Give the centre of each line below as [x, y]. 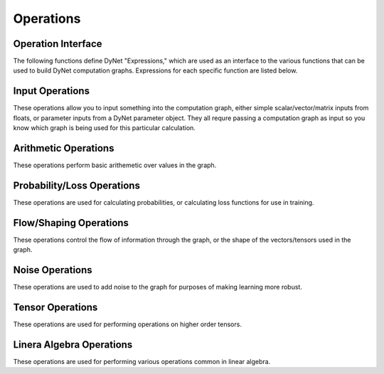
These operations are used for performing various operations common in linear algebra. [142, 361]
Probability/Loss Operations [76, 185]
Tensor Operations [55, 307]
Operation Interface [58, 44]
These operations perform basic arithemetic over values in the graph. [115, 165]
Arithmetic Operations [64, 148]
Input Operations [52, 91]
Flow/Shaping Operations [71, 223]
